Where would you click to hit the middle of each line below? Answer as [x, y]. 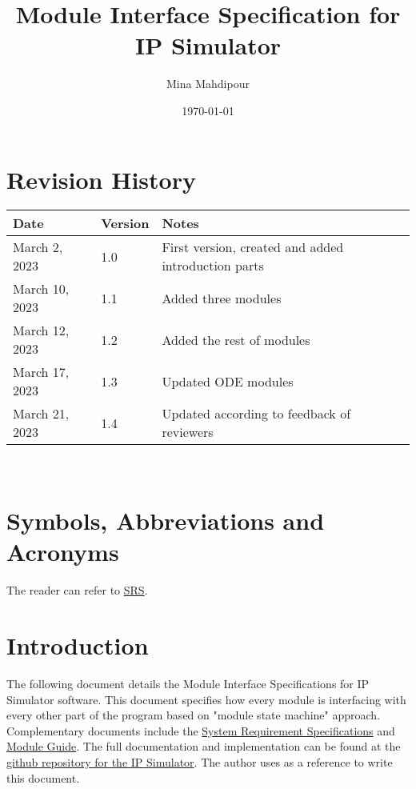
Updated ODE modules [228, 381]
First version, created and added [253, 247]
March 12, [41, 330]
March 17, [41, 372]
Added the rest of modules [236, 339]
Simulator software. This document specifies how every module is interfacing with [206, 699]
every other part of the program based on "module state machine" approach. [194, 715]
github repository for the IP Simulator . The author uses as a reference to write [200, 762]
